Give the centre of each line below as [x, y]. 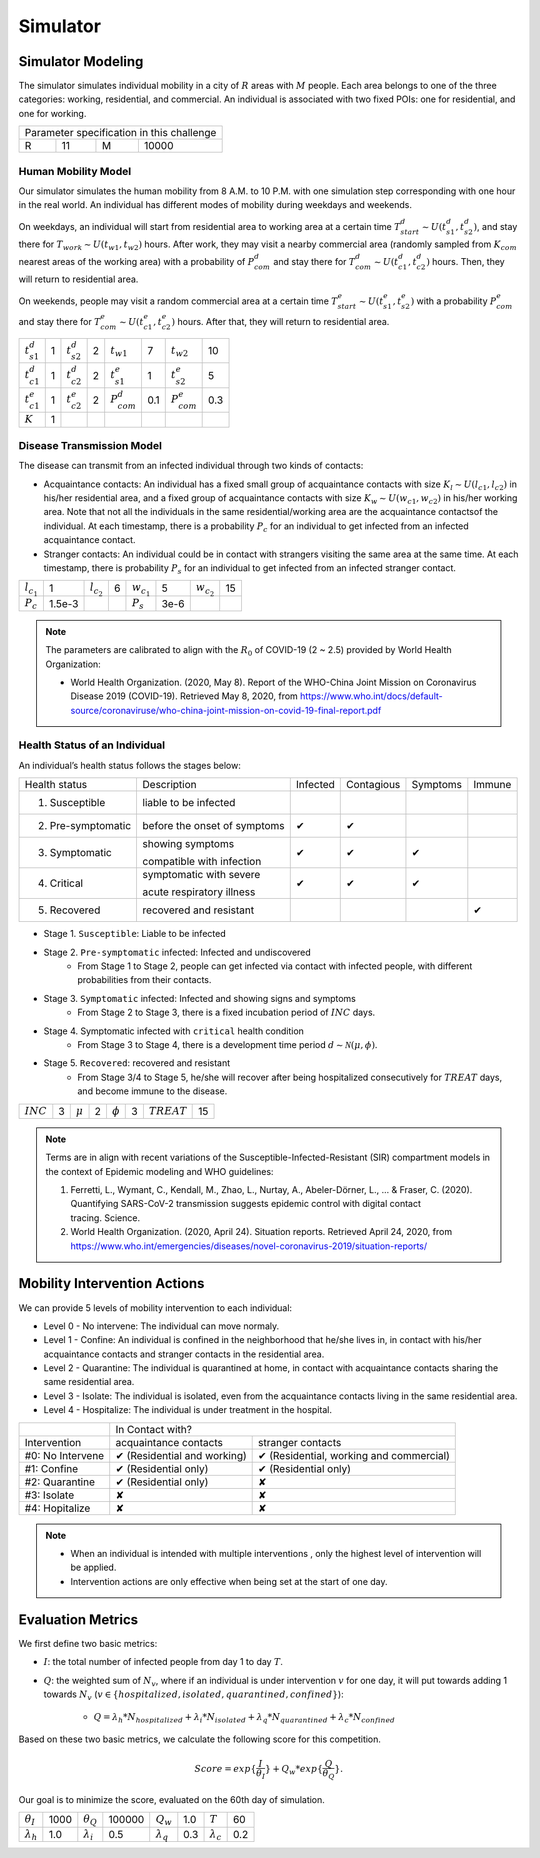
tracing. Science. [105, 1217]
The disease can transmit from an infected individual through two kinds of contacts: [191, 466]
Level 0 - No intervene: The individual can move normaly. [161, 1326]
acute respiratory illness [199, 892]
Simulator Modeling [81, 61]
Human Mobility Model [75, 171]
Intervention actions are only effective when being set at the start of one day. [229, 1581]
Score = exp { [225, 1769]
